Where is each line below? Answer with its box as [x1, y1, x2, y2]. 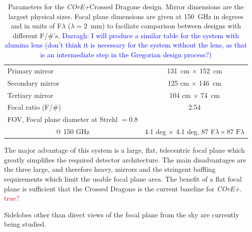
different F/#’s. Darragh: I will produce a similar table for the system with [13, 30, 239, 40]
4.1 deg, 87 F [176, 126, 215, 137]
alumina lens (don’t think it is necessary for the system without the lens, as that [4, 40, 247, 50]
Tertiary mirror [7, 90, 53, 100]
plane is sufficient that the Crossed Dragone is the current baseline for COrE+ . [4, 183, 242, 193]
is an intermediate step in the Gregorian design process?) [40, 49, 212, 59]
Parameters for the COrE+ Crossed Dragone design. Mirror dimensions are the [8, 1, 244, 11]
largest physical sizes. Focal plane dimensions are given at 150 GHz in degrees [8, 11, 244, 21]
